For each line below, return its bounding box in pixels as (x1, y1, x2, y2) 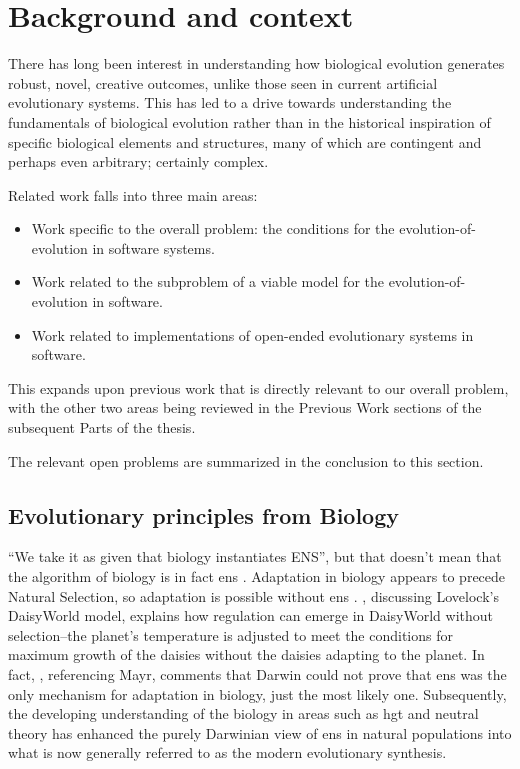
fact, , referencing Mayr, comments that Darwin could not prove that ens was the (8, 663, 507, 684)
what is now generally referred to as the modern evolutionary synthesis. (8, 742, 447, 763)
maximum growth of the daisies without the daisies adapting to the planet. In (8, 644, 485, 665)
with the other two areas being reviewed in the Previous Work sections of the (8, 397, 482, 418)
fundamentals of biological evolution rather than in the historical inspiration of (8, 111, 491, 132)
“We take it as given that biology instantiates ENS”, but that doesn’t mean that (8, 546, 502, 567)
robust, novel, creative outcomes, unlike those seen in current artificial (8, 72, 438, 93)
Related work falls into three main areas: (8, 184, 258, 205)
